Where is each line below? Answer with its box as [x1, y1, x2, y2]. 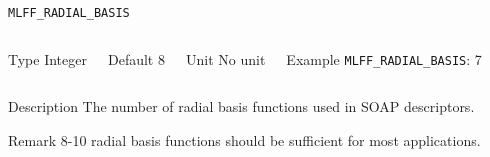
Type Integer [8, 48, 87, 69]
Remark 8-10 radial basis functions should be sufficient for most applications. [8, 129, 481, 150]
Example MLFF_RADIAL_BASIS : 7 [286, 48, 482, 69]
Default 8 [107, 48, 165, 69]
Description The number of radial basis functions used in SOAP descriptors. [8, 96, 475, 117]
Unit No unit [185, 48, 266, 69]
